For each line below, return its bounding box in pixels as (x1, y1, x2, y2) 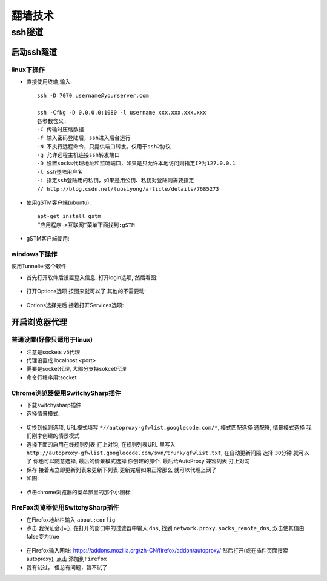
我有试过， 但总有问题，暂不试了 (26, 563, 108, 571)
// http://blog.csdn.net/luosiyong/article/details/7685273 (37, 185, 219, 192)
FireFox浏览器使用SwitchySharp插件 (11, 503, 119, 512)
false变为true (26, 533, 60, 540)
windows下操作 (11, 250, 58, 258)
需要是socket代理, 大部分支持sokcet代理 (26, 365, 127, 373)
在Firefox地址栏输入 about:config (26, 516, 116, 523)
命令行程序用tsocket (26, 373, 77, 381)
